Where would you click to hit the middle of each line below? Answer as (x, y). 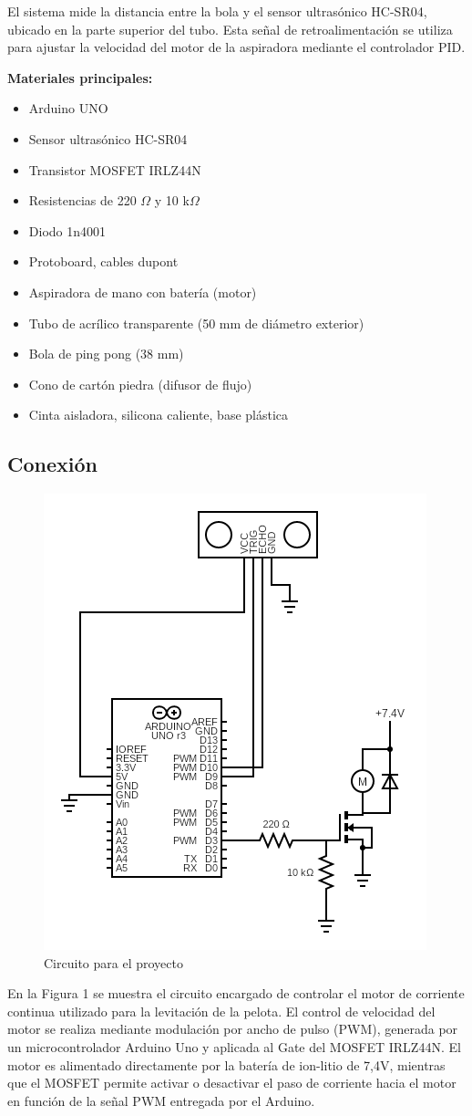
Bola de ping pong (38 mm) (106, 354)
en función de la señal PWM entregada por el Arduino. (161, 1100)
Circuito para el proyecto (113, 962)
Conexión (52, 464)
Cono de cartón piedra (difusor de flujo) (140, 384)
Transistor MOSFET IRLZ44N (115, 169)
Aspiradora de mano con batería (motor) (143, 292)
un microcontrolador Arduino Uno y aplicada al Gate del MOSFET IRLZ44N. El (234, 1047)
